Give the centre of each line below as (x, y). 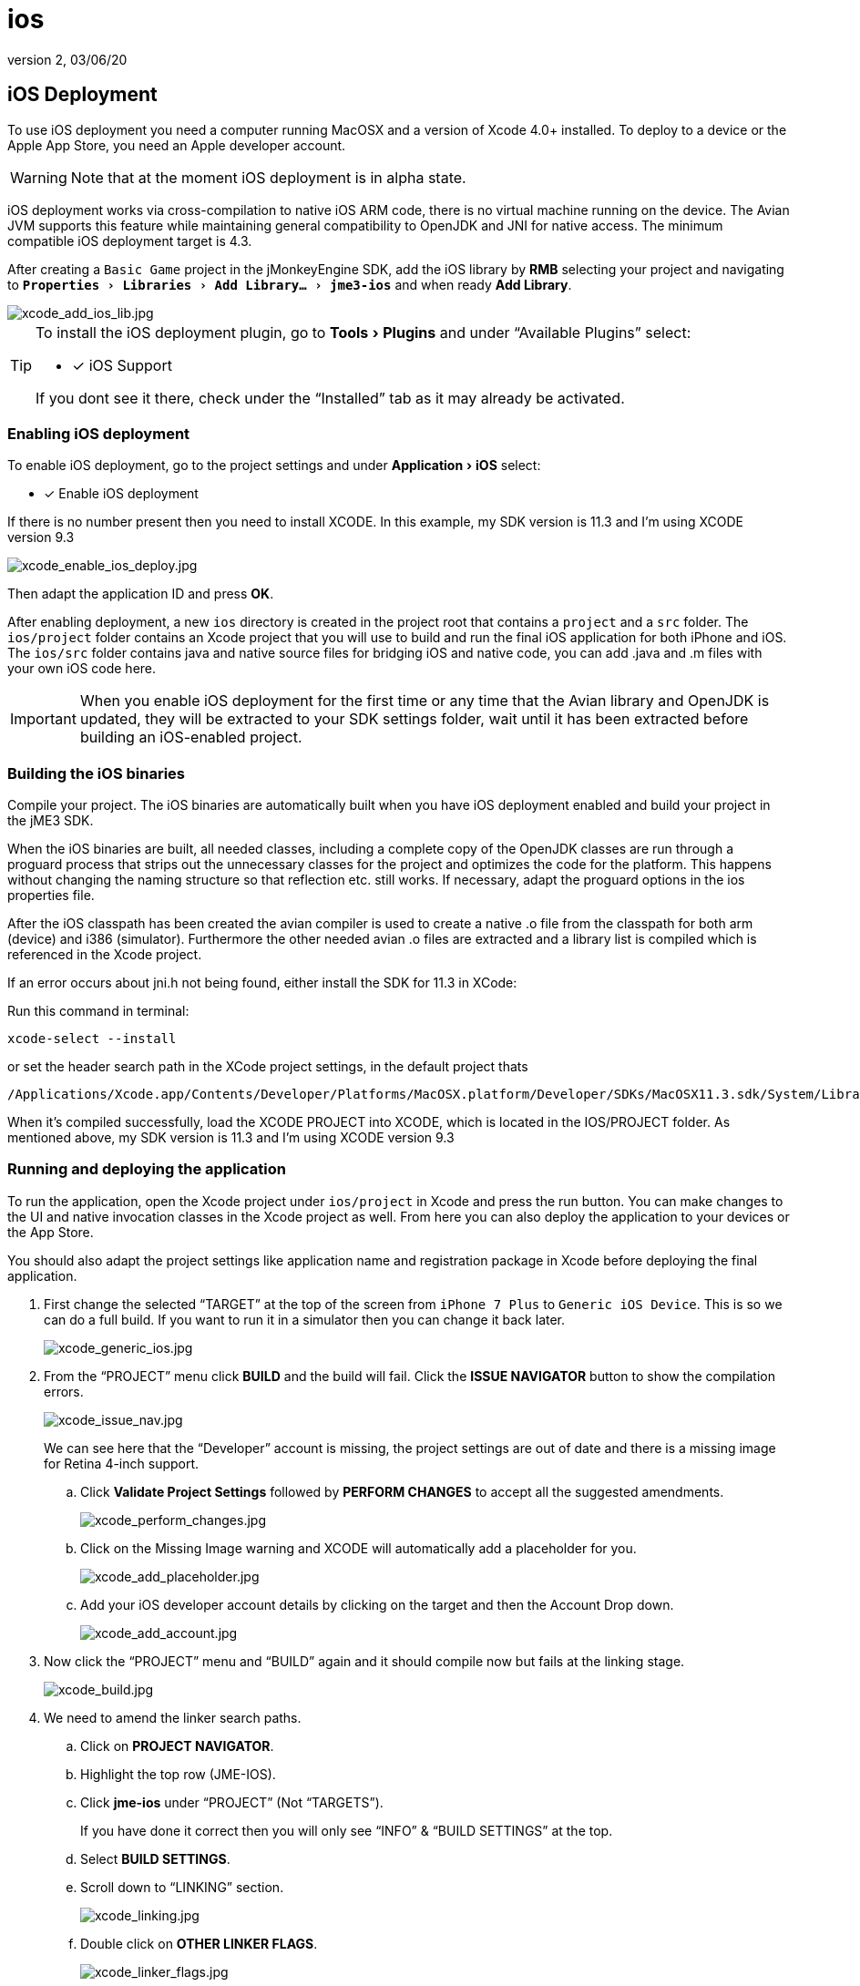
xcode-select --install (92, 1039)
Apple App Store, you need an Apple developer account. (177, 145)
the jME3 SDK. (51, 821)
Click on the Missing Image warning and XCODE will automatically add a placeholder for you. (358, 1548)
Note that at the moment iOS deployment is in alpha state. (268, 177)
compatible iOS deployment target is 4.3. (130, 241)
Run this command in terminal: (98, 1011)
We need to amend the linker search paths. (173, 1717)
